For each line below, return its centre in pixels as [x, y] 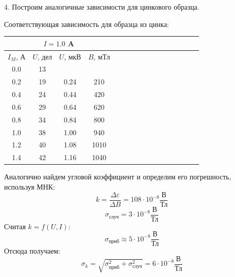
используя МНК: [30, 186]
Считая [15, 226]
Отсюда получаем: [32, 251]
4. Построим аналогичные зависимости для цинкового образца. [102, 7]
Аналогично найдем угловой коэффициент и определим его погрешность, [118, 177]
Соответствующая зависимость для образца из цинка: [87, 24]
